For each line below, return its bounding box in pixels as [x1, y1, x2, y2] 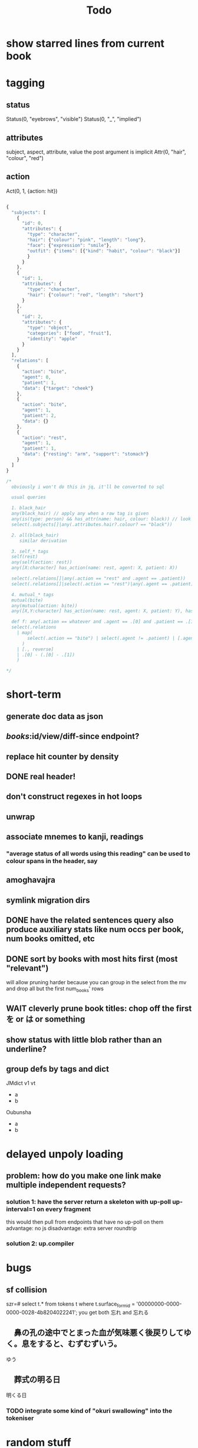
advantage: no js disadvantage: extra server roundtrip [6, 1225, 137, 1232]
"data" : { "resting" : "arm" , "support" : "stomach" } [21, 451, 149, 457]
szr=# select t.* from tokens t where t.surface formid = [6, 1300, 136, 1309]
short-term [6, 688, 61, 701]
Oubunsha [6, 1109, 31, 1116]
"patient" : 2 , [21, 413, 57, 419]
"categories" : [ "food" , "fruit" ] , [27, 330, 112, 336]
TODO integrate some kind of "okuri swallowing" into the [6, 1407, 173, 1415]
